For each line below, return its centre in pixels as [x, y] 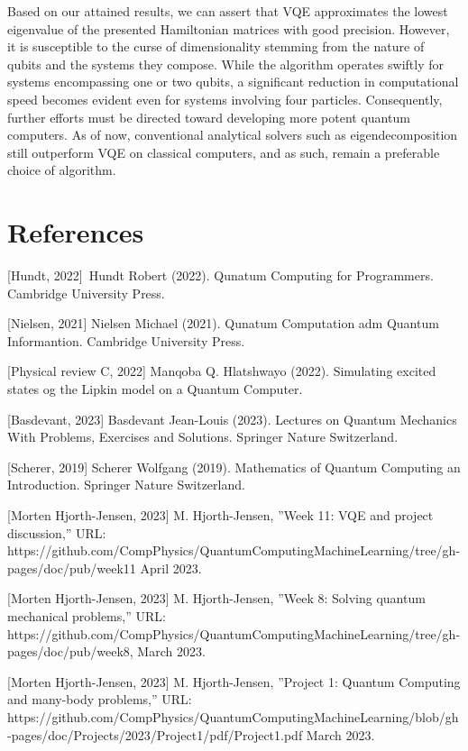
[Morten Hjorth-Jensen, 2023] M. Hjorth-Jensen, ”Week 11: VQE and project [220, 515]
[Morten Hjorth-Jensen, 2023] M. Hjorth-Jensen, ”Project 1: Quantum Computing [234, 681]
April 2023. [171, 568]
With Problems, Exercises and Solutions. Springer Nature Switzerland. [203, 437]
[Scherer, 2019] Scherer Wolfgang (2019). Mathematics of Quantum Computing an [234, 467]
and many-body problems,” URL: [100, 699]
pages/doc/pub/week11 [72, 568]
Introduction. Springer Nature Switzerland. [126, 485]
